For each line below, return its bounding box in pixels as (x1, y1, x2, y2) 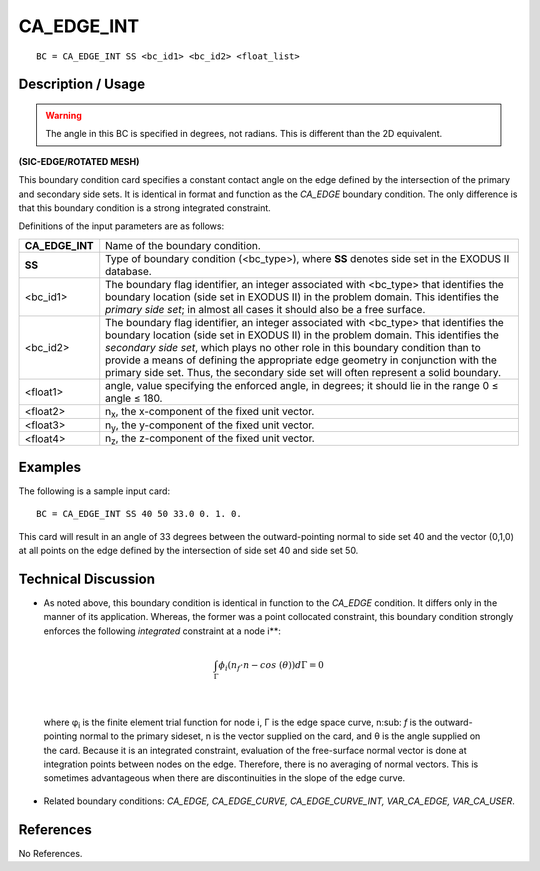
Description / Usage (18, 76, 145, 93)
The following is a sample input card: (18, 485, 170, 497)
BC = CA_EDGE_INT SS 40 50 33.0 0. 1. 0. (36, 508, 242, 520)
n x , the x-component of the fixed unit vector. (105, 404, 315, 420)
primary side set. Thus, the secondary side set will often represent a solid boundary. (105, 365, 502, 379)
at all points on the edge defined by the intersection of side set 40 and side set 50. (18, 544, 359, 556)
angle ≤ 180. (105, 391, 163, 405)
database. (105, 264, 152, 278)
